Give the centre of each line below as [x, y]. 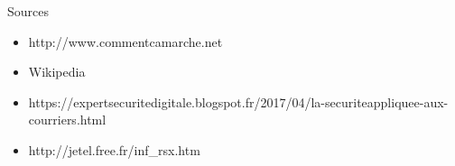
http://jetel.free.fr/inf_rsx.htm [114, 149]
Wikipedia [57, 72]
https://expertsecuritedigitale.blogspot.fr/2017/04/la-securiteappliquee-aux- [238, 101]
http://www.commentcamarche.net [125, 41]
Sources [28, 11]
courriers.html [67, 120]
